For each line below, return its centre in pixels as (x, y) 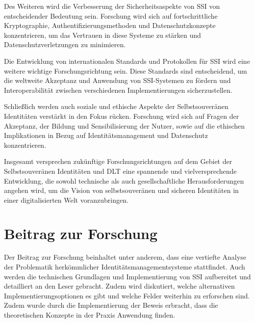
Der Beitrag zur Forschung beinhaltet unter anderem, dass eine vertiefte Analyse (125, 257)
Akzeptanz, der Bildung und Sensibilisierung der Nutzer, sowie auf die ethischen (125, 125)
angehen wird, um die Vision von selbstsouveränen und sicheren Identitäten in (121, 190)
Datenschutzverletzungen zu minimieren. (65, 44)
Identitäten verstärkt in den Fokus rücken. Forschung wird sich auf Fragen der (122, 116)
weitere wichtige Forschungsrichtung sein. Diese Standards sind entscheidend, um (126, 70)
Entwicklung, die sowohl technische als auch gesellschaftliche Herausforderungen (124, 180)
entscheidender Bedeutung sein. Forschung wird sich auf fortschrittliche (111, 15)
